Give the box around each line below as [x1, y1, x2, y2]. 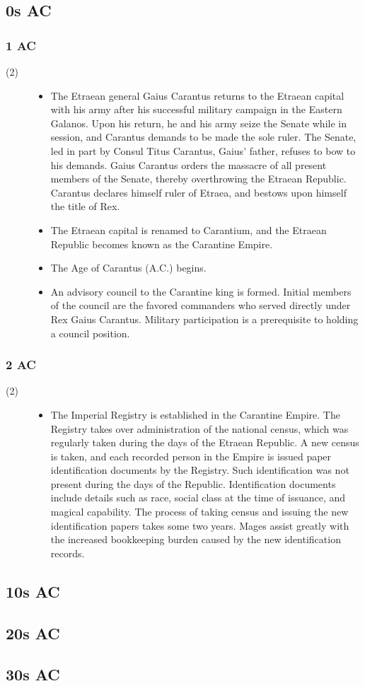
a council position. [50, 325, 130, 340]
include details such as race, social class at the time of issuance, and [50, 490, 346, 505]
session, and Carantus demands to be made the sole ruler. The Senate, [50, 129, 357, 144]
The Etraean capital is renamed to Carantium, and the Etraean [50, 222, 327, 237]
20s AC [6, 622, 60, 644]
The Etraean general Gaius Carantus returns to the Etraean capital [50, 88, 344, 103]
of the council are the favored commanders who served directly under [50, 298, 351, 313]
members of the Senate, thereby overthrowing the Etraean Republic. [50, 171, 347, 186]
